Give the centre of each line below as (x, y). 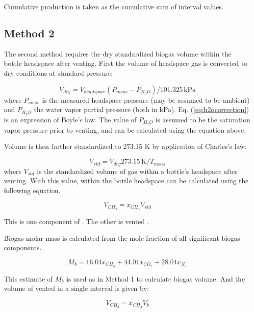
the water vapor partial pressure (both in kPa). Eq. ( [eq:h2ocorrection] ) (141, 109)
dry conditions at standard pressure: (58, 72)
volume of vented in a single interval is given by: (76, 288)
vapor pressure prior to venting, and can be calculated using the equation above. (125, 129)
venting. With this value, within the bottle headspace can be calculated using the (126, 181)
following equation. (32, 190)
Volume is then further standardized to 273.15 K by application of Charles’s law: (125, 146)
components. (23, 247)
